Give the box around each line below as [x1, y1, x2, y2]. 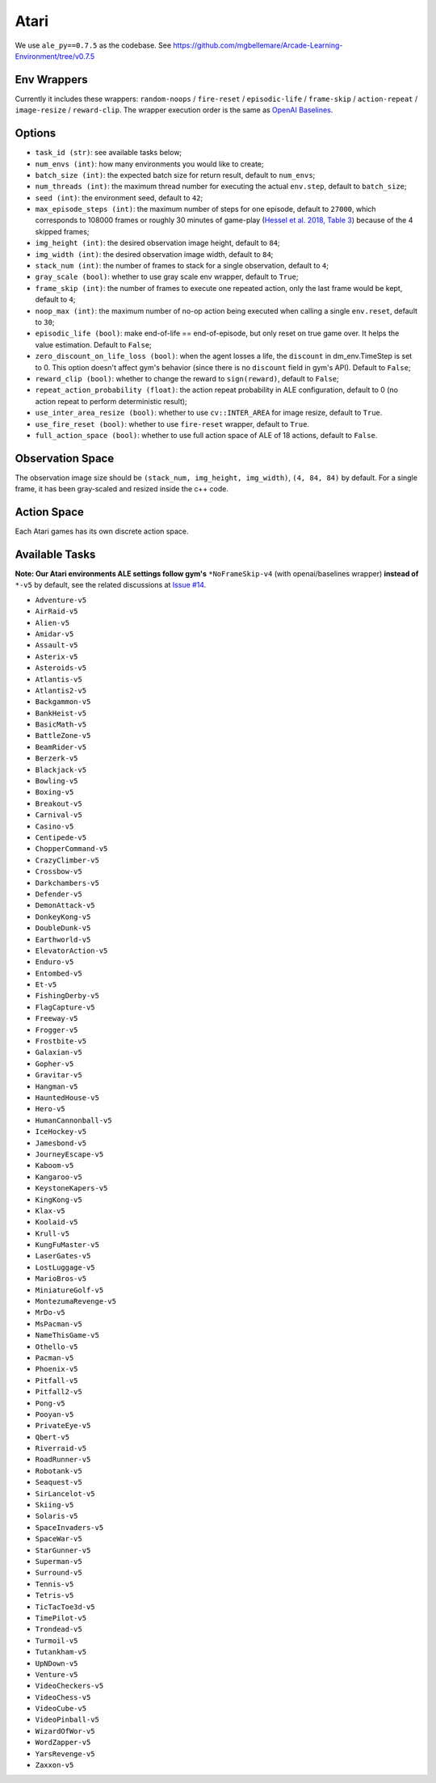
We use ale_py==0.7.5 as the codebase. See [15, 40, 172, 50]
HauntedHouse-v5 [35, 1093, 100, 1102]
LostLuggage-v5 [35, 1262, 96, 1272]
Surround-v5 [35, 1568, 82, 1578]
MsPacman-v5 [35, 1319, 82, 1329]
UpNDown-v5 [35, 1659, 78, 1668]
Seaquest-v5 [35, 1477, 82, 1487]
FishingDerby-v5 [35, 991, 100, 1001]
